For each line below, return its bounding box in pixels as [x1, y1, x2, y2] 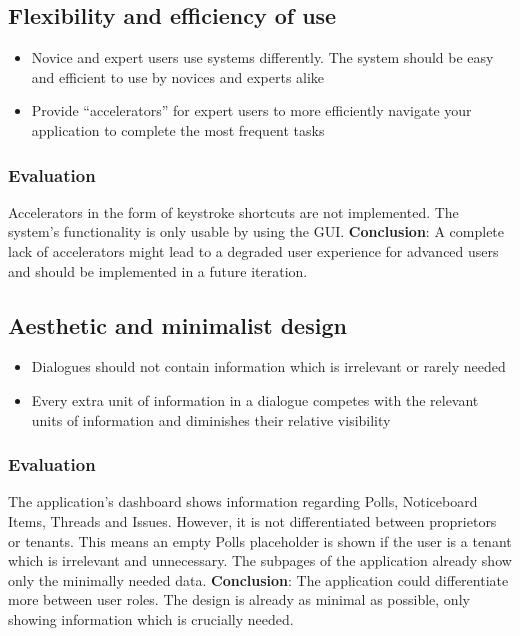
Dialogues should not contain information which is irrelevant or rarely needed [31, 356, 506, 377]
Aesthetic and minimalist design [8, 309, 347, 340]
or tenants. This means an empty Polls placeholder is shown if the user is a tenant [8, 530, 512, 551]
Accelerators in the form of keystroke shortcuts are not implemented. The [8, 201, 459, 222]
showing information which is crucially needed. [8, 608, 294, 629]
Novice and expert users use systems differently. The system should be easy [31, 47, 494, 68]
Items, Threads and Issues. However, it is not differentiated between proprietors [8, 510, 497, 531]
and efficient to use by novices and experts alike [31, 66, 325, 87]
